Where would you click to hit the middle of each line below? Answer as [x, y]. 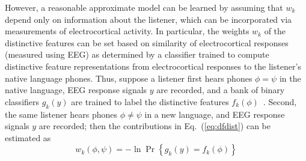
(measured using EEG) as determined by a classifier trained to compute [137, 54]
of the [275, 31]
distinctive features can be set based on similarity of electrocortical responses [147, 42]
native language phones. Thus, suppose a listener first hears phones [129, 78]
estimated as [28, 137]
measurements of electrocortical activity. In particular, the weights [127, 31]
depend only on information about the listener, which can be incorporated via [148, 19]
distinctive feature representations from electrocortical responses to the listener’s [153, 66]
